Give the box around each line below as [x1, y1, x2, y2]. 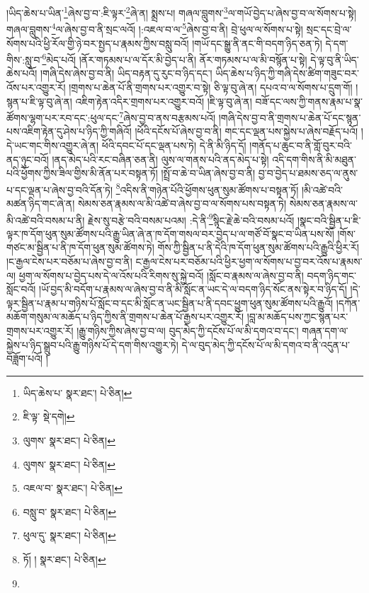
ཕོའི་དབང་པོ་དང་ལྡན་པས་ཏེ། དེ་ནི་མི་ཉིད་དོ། [101, 137, 246, 152]
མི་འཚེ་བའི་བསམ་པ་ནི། [6, 212, 85, 227]
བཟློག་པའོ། [6, 351, 43, 366]
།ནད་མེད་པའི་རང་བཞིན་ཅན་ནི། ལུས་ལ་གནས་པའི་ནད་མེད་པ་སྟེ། [52, 151, 269, 166]
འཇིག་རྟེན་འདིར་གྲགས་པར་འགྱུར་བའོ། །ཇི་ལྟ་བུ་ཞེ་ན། [75, 93, 252, 108]
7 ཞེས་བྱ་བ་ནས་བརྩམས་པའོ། [119, 108, 216, 125]
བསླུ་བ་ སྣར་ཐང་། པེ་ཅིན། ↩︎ [23, 504, 117, 519]
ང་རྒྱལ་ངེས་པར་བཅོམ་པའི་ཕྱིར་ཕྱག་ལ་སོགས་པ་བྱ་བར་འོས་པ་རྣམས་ [135, 254, 363, 269]
